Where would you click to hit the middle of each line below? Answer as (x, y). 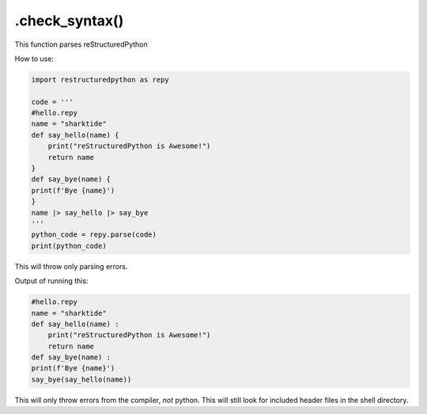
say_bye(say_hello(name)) (81, 379)
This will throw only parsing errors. (71, 266)
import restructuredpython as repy (100, 80)
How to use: (34, 59)
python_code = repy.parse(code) (94, 235)
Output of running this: (51, 281)
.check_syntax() (69, 21)
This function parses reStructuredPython (81, 44)
